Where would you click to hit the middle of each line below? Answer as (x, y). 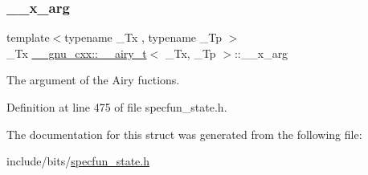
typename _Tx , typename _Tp (143, 37)
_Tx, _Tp (191, 53)
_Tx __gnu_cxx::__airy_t (77, 53)
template (28, 37)
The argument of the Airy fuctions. (93, 80)
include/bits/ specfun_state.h (78, 161)
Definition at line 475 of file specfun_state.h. (117, 107)
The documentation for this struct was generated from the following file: (184, 134)
